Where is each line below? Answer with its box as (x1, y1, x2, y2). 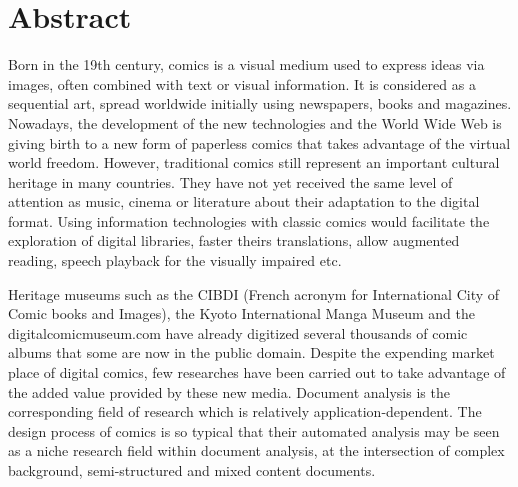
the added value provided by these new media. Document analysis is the (8, 381, 450, 402)
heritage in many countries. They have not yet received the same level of (8, 171, 453, 192)
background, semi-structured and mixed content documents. (8, 460, 376, 480)
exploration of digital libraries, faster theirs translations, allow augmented (8, 230, 460, 251)
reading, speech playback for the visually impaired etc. (8, 250, 342, 271)
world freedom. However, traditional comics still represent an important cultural (8, 152, 500, 173)
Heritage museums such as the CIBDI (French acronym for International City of (8, 283, 500, 304)
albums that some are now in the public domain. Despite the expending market (8, 342, 495, 363)
